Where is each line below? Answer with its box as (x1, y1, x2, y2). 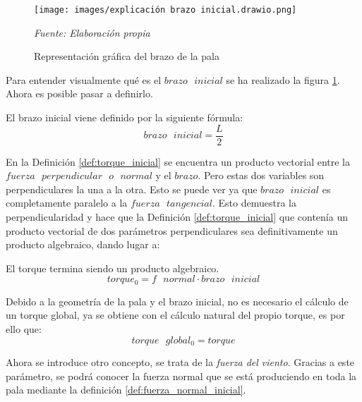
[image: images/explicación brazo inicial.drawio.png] (34, 5, 297, 15)
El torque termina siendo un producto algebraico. (6, 260, 219, 275)
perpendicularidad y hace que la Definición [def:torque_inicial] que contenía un (6, 209, 348, 224)
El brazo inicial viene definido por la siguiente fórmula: (6, 110, 243, 125)
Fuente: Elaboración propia (34, 25, 150, 39)
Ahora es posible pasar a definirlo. (6, 86, 153, 101)
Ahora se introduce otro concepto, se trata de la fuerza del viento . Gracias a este (6, 355, 355, 370)
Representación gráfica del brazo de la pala (34, 49, 219, 63)
